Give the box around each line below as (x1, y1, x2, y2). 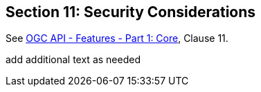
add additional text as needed (6, 54, 141, 66)
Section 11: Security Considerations (6, 3, 256, 21)
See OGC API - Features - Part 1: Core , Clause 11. (6, 32, 228, 45)
